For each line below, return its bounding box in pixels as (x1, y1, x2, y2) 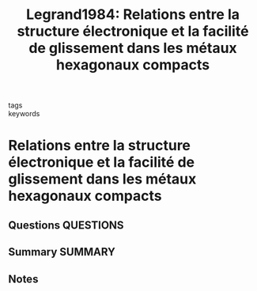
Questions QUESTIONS (8, 218, 124, 232)
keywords (8, 109, 40, 119)
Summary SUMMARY (8, 245, 116, 259)
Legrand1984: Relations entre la (26, 6, 240, 24)
